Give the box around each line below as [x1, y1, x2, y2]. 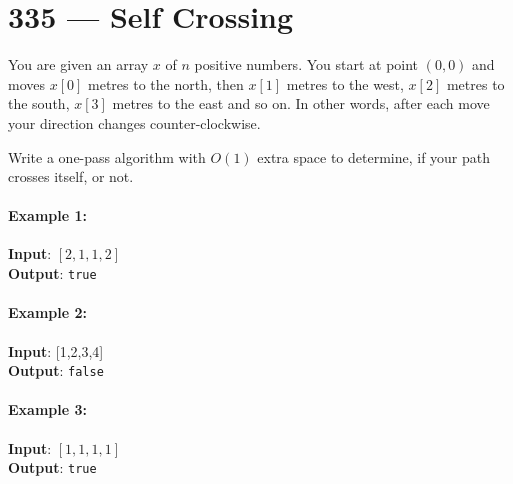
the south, [8, 93, 70, 114]
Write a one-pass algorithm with [8, 146, 206, 167]
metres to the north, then [88, 73, 244, 94]
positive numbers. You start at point [194, 54, 419, 75]
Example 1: [8, 205, 87, 226]
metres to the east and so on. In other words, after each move [112, 93, 490, 114]
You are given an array [8, 54, 149, 75]
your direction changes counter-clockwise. [8, 112, 261, 133]
